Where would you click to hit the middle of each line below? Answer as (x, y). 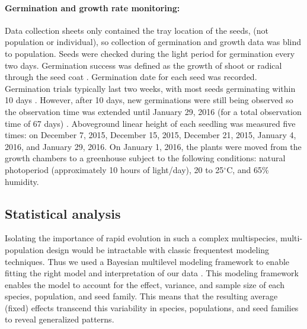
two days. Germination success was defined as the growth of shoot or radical (143, 65)
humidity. (22, 181)
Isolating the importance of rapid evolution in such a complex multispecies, (141, 238)
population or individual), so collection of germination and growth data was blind (153, 42)
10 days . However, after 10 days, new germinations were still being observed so (149, 100)
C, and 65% (248, 169)
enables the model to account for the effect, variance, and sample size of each (145, 284)
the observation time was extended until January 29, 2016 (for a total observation (153, 111)
